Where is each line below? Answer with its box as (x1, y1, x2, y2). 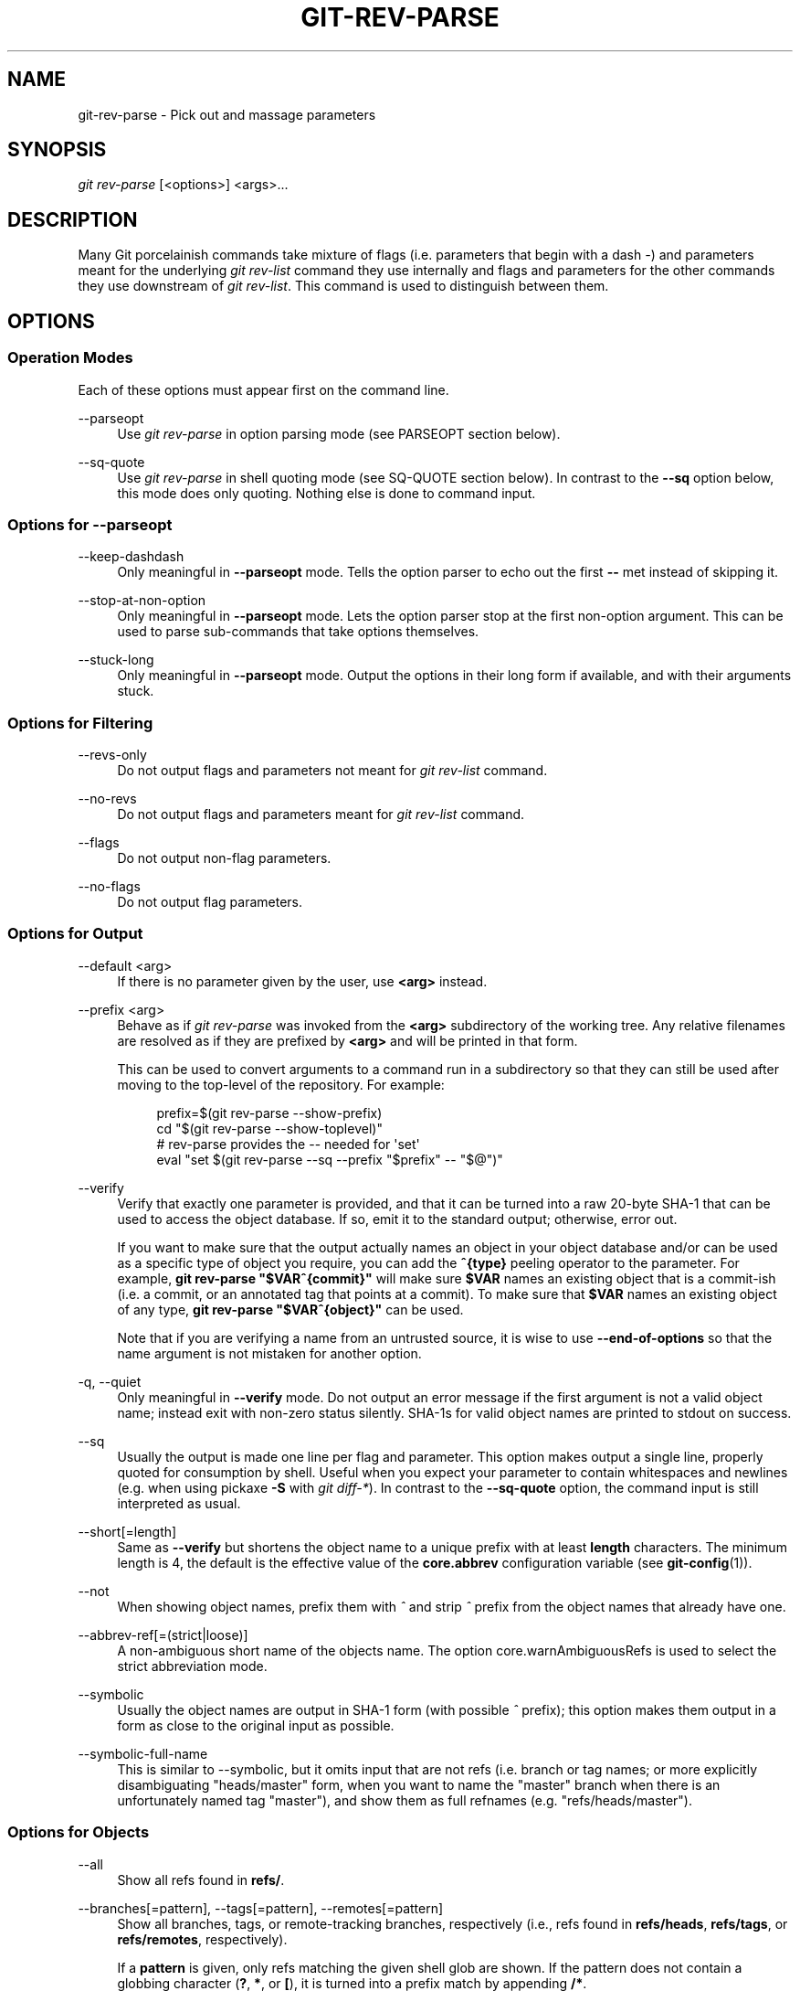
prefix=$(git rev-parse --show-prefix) (156, 1104, 383, 1121)
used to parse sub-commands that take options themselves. (117, 623, 479, 640)
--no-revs (78, 791, 137, 806)
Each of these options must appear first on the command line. (78, 381, 449, 398)
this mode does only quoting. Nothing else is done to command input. (117, 484, 536, 501)
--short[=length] (78, 1523, 177, 1539)
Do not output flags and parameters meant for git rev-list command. (117, 806, 525, 822)
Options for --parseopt (7, 515, 173, 534)
